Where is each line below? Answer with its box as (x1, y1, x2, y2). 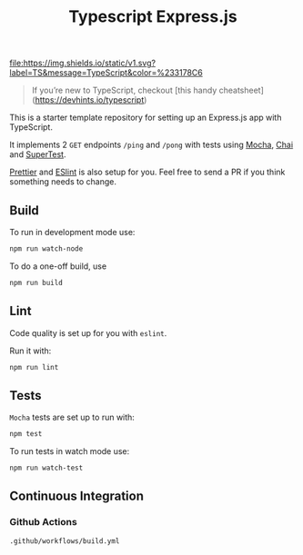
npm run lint (9, 362, 59, 372)
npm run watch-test (9, 463, 84, 473)
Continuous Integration (9, 489, 144, 504)
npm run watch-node (9, 244, 84, 253)
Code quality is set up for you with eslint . (9, 327, 167, 338)
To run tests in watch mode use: (9, 446, 130, 457)
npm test (9, 430, 43, 439)
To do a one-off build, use (9, 261, 107, 272)
